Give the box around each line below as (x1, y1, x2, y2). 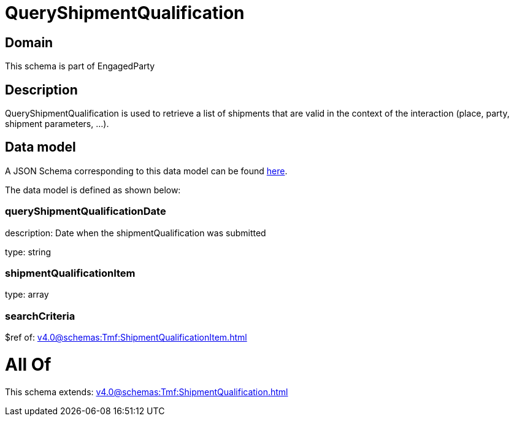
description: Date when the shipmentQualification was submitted (5, 227, 266, 238)
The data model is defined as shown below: (5, 184, 181, 195)
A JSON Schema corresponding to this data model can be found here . (5, 165, 288, 176)
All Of (5, 353, 52, 375)
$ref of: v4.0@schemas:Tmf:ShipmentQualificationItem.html (5, 332, 247, 343)
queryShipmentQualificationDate (5, 205, 166, 218)
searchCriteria (5, 309, 75, 322)
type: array (5, 289, 49, 300)
